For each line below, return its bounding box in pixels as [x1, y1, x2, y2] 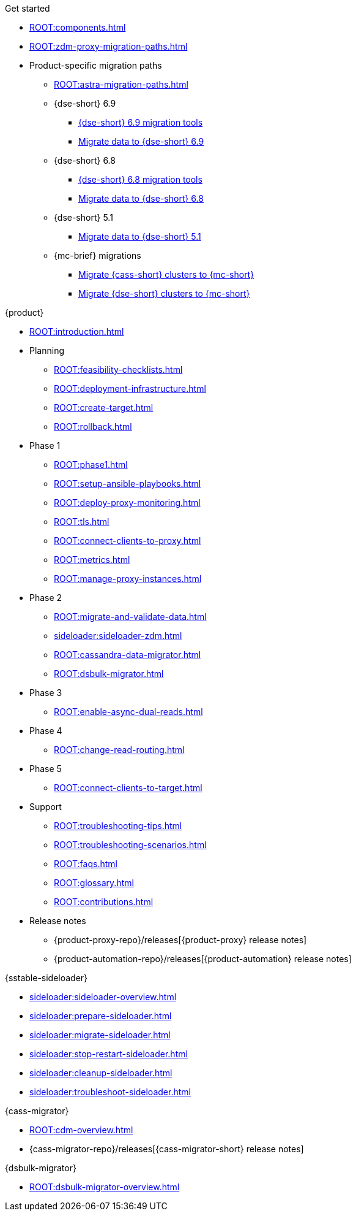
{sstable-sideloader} [5, 973, 88, 983]
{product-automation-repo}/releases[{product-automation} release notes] [54, 954, 352, 964]
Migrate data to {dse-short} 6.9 [78, 136, 204, 147]
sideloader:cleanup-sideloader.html [29, 1068, 172, 1078]
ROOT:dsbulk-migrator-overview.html [29, 1182, 180, 1192]
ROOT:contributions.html [54, 897, 154, 907]
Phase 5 [29, 763, 62, 774]
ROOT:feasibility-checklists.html [54, 364, 183, 375]
